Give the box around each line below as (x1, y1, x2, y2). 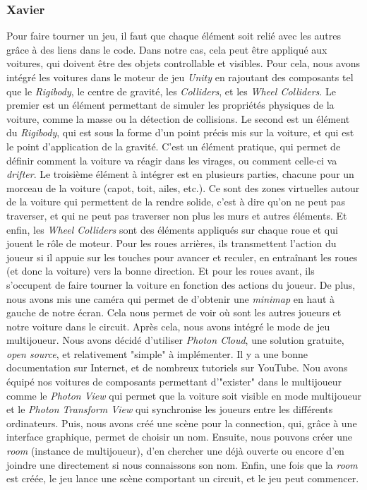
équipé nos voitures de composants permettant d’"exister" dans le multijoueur (6, 374, 342, 389)
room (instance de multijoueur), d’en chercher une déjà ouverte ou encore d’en (6, 443, 344, 458)
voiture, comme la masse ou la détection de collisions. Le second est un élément (6, 111, 350, 126)
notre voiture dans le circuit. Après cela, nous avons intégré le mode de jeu (6, 318, 330, 333)
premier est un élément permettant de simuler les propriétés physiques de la (6, 97, 335, 112)
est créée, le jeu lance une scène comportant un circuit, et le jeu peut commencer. (6, 471, 359, 486)
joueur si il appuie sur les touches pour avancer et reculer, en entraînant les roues (6, 249, 358, 264)
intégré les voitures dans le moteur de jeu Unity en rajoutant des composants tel (6, 70, 354, 84)
